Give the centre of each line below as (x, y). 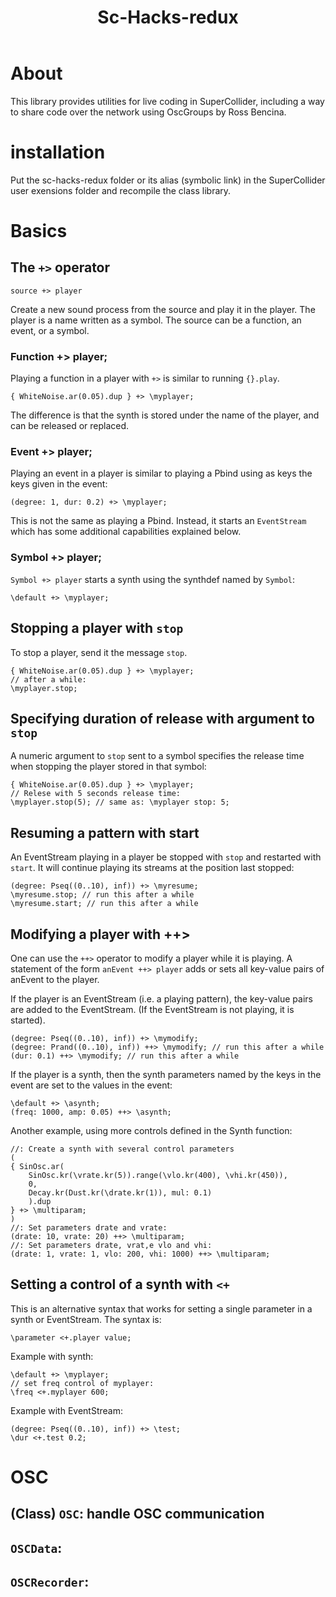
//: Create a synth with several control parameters (122, 1149)
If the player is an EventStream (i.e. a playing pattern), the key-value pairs (161, 999)
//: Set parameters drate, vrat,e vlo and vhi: (111, 1246)
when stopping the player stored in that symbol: (108, 767)
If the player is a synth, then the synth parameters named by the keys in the (166, 1075)
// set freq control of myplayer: (82, 1383)
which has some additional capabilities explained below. (126, 532)
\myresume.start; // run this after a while (104, 904)
